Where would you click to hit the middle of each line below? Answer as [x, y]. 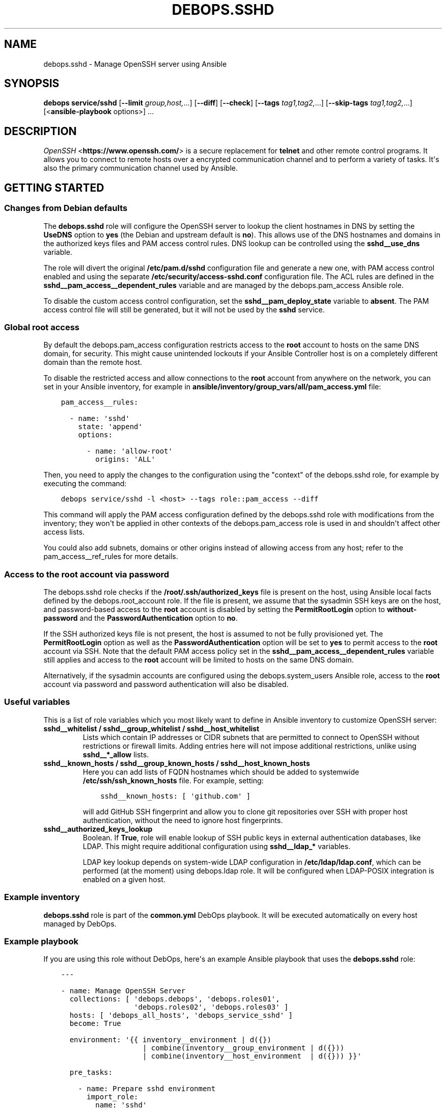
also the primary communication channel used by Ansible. [141, 168]
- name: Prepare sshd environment [147, 1089]
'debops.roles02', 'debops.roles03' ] [211, 1007]
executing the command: [85, 484]
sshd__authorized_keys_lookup [98, 829]
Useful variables [37, 702]
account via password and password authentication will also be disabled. [166, 684]
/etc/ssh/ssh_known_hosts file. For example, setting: [173, 780]
